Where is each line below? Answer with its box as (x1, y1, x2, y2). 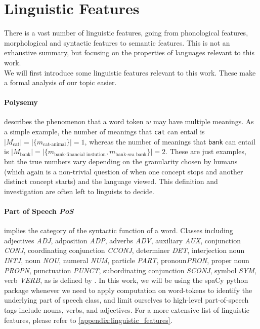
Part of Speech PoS (4, 205, 74, 216)
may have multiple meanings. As (153, 116, 254, 127)
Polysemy (4, 97, 38, 107)
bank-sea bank (115, 152, 147, 157)
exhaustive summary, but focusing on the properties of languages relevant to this (4, 47, 254, 58)
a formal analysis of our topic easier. (4, 77, 117, 88)
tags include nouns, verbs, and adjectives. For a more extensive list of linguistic (4, 304, 250, 315)
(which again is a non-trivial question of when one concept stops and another (4, 166, 243, 176)
